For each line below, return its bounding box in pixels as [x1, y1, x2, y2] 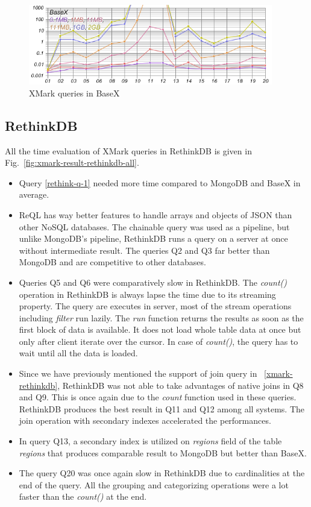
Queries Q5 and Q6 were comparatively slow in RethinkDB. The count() [19, 276, 287, 288]
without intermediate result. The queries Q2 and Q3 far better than [19, 244, 270, 256]
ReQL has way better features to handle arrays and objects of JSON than [19, 208, 292, 221]
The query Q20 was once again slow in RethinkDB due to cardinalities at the [19, 467, 305, 479]
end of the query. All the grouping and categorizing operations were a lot [19, 478, 289, 491]
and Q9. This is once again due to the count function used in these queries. [19, 391, 297, 403]
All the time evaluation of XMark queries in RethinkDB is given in [5, 144, 252, 157]
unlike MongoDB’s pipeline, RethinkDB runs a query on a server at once [19, 232, 288, 245]
